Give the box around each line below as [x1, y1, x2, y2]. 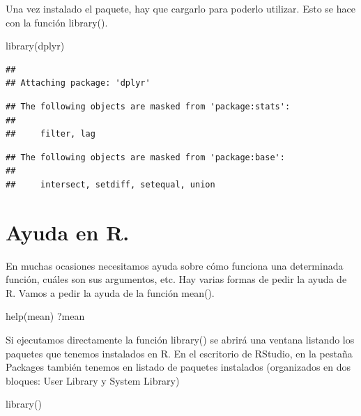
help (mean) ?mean [6, 309, 85, 323]
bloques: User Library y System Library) [6, 373, 180, 387]
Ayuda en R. [6, 217, 130, 246]
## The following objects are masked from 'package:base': [6, 152, 285, 162]
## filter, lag [6, 129, 95, 139]
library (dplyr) [6, 38, 65, 53]
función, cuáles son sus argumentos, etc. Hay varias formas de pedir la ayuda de [6, 272, 347, 286]
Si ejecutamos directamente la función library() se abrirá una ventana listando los [6, 332, 355, 347]
